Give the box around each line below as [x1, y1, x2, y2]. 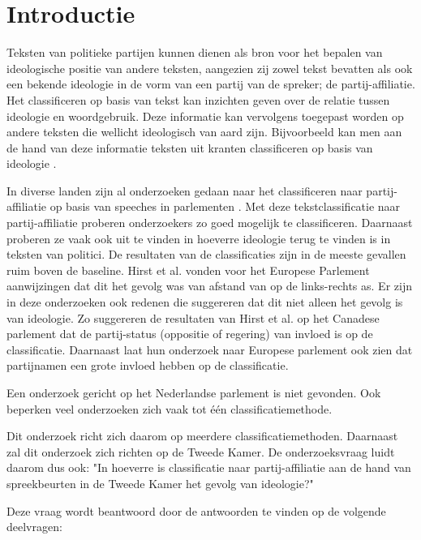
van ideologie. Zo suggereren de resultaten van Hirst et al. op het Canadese [6, 309, 380, 326]
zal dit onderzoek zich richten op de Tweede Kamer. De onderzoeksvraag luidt [6, 443, 395, 460]
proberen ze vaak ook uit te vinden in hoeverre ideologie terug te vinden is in [6, 229, 391, 246]
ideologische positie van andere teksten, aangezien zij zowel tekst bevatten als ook [6, 59, 413, 76]
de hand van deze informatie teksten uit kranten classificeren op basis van [6, 139, 373, 156]
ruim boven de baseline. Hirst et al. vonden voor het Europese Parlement [6, 261, 370, 278]
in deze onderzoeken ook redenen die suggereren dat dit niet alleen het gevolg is [6, 294, 403, 311]
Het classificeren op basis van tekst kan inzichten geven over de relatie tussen [6, 91, 390, 108]
